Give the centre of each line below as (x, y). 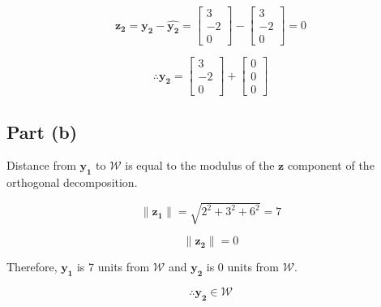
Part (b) (42, 131)
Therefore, (32, 267)
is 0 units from (243, 267)
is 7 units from (113, 267)
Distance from (41, 165)
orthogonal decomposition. (72, 182)
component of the (331, 165)
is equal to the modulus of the (200, 165)
